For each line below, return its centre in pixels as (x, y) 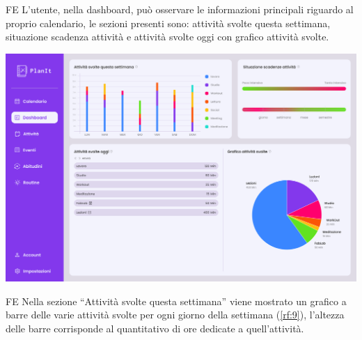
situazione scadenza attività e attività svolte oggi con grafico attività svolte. (167, 37)
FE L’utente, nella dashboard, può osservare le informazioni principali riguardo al (180, 9)
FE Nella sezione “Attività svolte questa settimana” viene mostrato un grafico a (176, 301)
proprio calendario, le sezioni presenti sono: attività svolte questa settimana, (168, 23)
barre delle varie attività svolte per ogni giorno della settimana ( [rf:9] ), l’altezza (175, 315)
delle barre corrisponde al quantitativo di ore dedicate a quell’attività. (155, 328)
